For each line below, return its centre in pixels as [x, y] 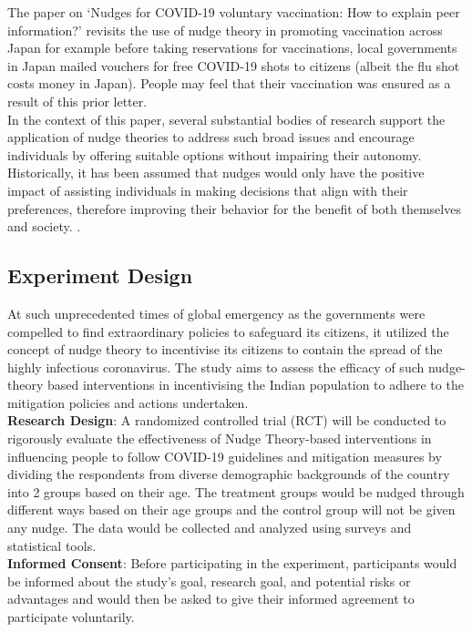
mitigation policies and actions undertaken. [128, 402]
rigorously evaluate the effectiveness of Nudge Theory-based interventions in [220, 438]
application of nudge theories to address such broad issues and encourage [211, 137]
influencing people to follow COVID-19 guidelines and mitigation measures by [225, 456]
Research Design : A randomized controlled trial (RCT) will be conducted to [227, 420]
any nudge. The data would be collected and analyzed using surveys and [210, 528]
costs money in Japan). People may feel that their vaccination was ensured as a [229, 83]
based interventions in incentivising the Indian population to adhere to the [255, 385]
